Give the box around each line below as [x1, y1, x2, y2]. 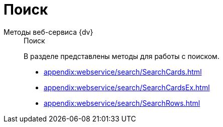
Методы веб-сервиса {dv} [4, 27, 93, 36]
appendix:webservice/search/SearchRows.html [44, 98, 200, 107]
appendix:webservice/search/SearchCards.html [44, 67, 202, 76]
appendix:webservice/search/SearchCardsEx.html [44, 83, 210, 92]
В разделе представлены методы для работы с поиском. [24, 51, 219, 60]
